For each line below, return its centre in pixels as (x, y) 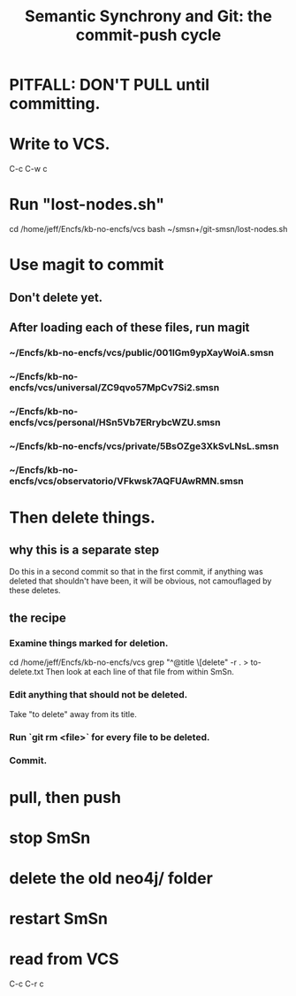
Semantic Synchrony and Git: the (148, 16)
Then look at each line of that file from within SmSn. (140, 672)
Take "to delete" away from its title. (73, 714)
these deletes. (35, 590)
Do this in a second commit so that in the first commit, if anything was (136, 571)
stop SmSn (50, 838)
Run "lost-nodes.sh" (87, 205)
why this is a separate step (84, 550)
